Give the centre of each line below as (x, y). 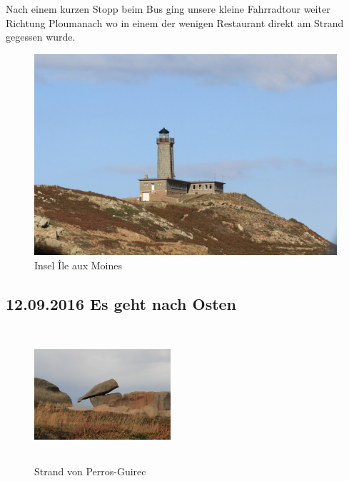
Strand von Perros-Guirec (90, 471)
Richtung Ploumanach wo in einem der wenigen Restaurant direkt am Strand (175, 22)
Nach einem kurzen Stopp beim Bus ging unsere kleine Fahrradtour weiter (168, 9)
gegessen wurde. (41, 37)
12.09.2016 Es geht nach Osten (121, 303)
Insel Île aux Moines (79, 265)
